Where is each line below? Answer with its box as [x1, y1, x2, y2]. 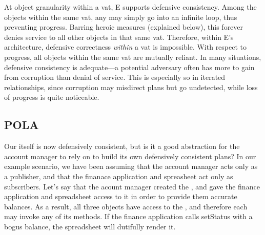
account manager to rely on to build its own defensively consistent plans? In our [4, 151, 256, 161]
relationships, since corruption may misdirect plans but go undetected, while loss [4, 81, 258, 92]
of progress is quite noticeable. [4, 92, 99, 102]
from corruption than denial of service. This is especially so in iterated [4, 72, 226, 82]
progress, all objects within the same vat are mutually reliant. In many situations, [4, 51, 261, 62]
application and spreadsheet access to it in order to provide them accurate [4, 191, 237, 202]
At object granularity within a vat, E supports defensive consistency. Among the [4, 2, 257, 12]
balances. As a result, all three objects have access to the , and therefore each [4, 201, 248, 211]
